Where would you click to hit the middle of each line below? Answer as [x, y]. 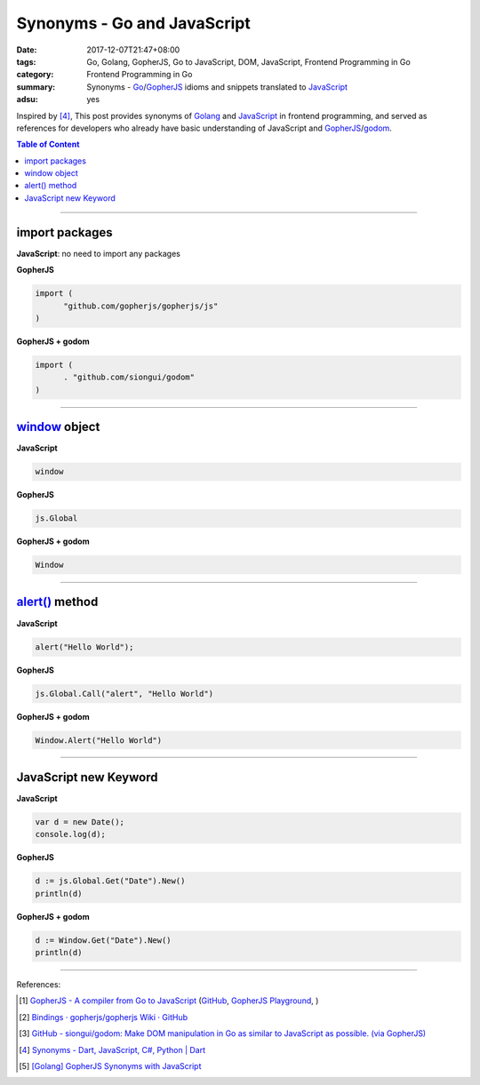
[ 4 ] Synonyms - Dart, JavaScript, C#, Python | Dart [112, 1049]
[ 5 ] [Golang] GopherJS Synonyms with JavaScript [110, 1066]
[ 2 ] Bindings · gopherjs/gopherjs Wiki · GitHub [104, 1017]
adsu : [28, 100]
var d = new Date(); [80, 822]
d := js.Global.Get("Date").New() [110, 881]
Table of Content [48, 144]
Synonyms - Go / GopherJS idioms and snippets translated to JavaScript [217, 87]
